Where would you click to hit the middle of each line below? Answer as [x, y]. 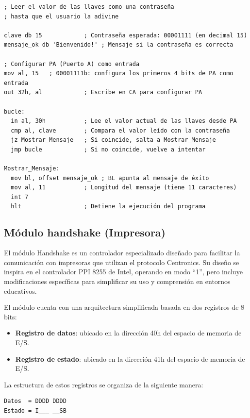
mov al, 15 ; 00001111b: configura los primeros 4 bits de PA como [119, 74]
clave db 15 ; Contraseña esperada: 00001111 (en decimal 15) [126, 35]
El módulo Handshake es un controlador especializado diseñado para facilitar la [122, 253]
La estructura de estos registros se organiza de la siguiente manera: [104, 384]
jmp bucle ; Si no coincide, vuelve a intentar [108, 149]
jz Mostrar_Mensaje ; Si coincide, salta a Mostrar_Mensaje [113, 140]
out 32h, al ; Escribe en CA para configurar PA [103, 92]
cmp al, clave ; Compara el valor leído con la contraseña [120, 130]
